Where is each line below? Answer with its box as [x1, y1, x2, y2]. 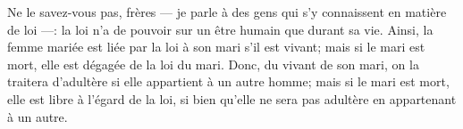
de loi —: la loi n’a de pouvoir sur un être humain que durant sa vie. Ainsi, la [7, 20, 434, 38]
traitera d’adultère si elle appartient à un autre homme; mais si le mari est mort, [7, 72, 450, 91]
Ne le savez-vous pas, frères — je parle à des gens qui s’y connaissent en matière [7, 3, 447, 20]
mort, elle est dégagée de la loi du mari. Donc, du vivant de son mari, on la [7, 54, 419, 73]
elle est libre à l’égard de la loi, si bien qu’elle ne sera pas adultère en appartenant [7, 89, 457, 108]
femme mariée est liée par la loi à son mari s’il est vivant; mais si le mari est [7, 37, 425, 56]
